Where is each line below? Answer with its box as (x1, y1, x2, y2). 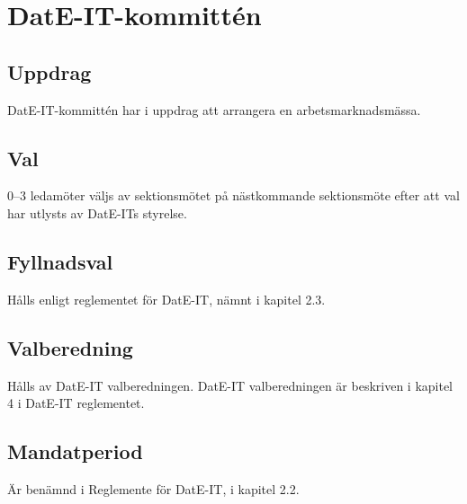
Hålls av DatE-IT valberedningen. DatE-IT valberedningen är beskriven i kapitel (7, 376, 454, 394)
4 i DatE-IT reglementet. (7, 393, 145, 412)
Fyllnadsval (7, 247, 113, 275)
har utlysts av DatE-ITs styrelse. (7, 203, 187, 222)
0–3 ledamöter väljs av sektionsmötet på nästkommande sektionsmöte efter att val (7, 186, 460, 205)
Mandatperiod (7, 438, 143, 465)
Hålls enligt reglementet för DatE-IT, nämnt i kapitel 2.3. (7, 289, 326, 308)
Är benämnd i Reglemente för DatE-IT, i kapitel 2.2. (7, 479, 300, 498)
